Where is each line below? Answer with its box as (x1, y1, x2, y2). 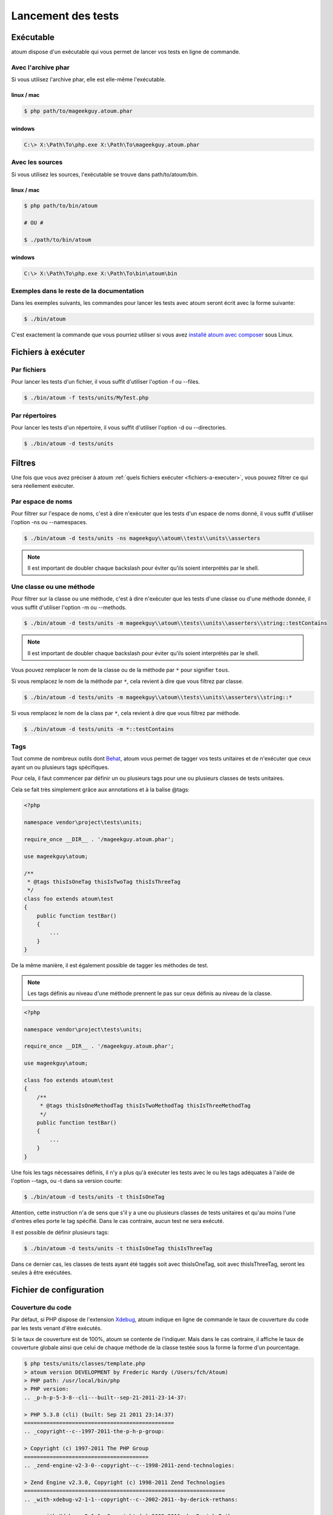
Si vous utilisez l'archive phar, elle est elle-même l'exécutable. (11, 76, 166, 83)
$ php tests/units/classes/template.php (24, 1360, 145, 1367)
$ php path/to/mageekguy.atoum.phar (24, 108, 133, 115)
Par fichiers (11, 365, 47, 374)
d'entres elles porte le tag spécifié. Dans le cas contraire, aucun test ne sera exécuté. (11, 1217, 224, 1225)
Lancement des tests (11, 9, 119, 22)
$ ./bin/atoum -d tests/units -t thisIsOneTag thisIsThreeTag (24, 1245, 213, 1251)
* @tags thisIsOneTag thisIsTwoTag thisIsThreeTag (27, 879, 181, 885)
